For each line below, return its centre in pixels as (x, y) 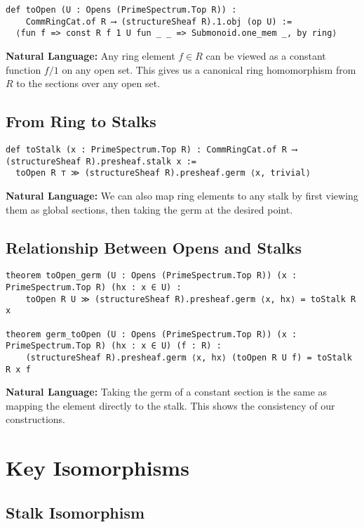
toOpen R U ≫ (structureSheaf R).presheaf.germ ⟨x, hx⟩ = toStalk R (191, 299)
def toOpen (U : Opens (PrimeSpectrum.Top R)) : (121, 10)
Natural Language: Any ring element (90, 55)
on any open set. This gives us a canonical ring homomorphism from (209, 69)
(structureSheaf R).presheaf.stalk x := (101, 161)
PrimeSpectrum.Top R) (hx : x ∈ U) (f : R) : (114, 346)
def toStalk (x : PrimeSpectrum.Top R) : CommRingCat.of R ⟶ (151, 149)
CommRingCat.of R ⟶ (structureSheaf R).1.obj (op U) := (159, 21)
